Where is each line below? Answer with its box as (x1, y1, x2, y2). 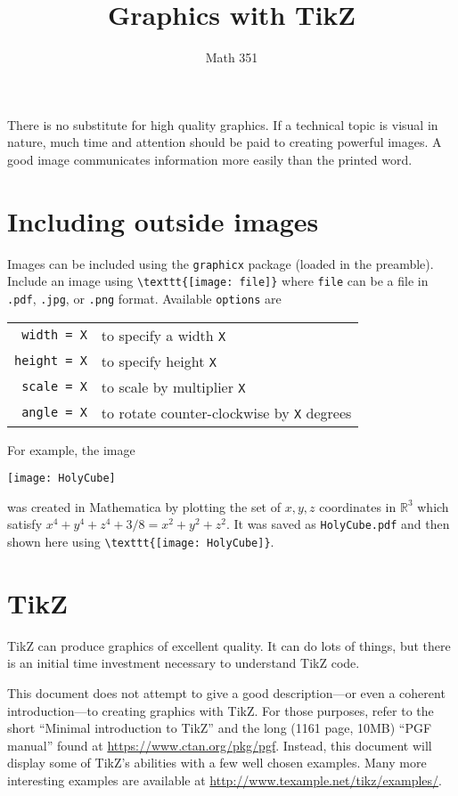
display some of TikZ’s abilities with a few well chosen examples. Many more (7, 753, 427, 772)
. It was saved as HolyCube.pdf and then (225, 515, 450, 533)
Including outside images (7, 202, 319, 239)
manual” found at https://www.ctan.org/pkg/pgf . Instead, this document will (7, 735, 432, 754)
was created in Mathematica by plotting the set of (7, 497, 282, 516)
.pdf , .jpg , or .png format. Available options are (7, 288, 282, 307)
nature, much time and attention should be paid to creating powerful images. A (7, 133, 442, 151)
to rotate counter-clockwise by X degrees (101, 402, 352, 423)
